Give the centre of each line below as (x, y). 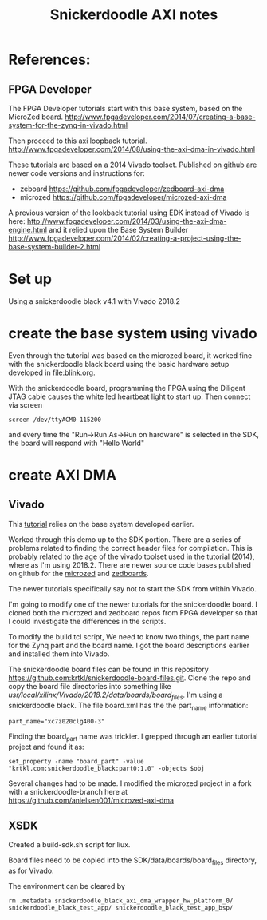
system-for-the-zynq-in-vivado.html (68, 125)
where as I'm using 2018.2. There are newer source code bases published (130, 564)
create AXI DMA (63, 475)
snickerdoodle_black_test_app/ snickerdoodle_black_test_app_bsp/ (121, 908)
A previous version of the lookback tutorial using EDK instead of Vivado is (129, 213)
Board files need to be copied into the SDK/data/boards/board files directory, (133, 861)
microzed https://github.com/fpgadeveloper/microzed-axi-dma (123, 197)
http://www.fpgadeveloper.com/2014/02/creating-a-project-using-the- (125, 238)
